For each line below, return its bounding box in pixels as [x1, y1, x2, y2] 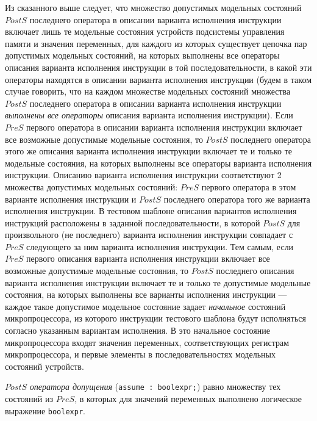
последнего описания [216, 264, 294, 277]
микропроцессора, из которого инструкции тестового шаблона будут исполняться [5, 312, 306, 325]
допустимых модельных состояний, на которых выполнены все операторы [5, 49, 280, 62]
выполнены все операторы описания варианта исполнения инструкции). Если [5, 109, 293, 121]
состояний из [5, 392, 54, 405]
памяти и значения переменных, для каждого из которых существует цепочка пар [5, 37, 307, 49]
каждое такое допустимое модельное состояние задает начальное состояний [5, 300, 286, 312]
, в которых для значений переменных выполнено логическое [74, 392, 302, 405]
